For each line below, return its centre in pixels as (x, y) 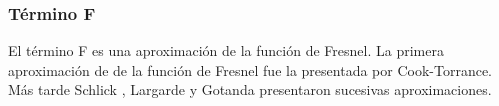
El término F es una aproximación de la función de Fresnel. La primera (226, 50)
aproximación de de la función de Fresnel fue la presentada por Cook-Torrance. (250, 69)
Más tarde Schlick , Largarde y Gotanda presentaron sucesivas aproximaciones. (250, 89)
